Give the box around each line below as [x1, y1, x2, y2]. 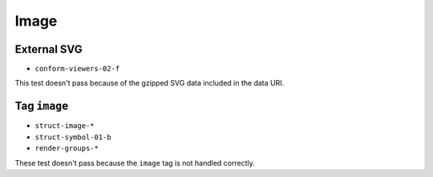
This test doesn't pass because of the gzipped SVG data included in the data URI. [14, 78, 285, 88]
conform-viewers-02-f [34, 64, 120, 74]
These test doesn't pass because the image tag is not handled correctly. [14, 158, 256, 167]
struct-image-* [34, 121, 95, 131]
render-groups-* [34, 144, 99, 153]
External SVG [14, 42, 83, 56]
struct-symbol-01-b [34, 132, 111, 142]
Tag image [14, 99, 69, 113]
